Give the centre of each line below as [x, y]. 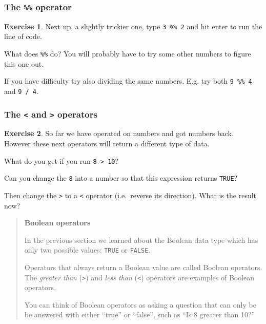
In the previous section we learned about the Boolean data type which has [141, 240]
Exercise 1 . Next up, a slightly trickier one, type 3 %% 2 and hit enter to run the [133, 26]
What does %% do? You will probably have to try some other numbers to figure [128, 54]
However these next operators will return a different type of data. [107, 143]
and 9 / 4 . [21, 91]
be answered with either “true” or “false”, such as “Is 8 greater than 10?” [140, 315]
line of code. [23, 36]
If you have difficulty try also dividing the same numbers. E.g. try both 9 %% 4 [128, 81]
